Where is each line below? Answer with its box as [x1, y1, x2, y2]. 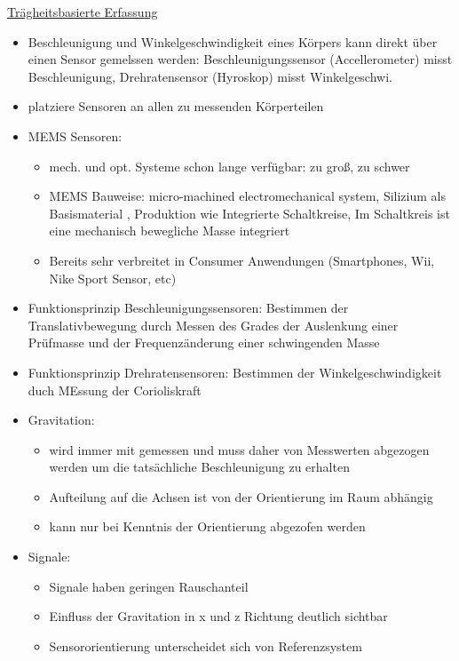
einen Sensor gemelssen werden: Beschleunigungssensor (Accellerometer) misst [28, 50, 453, 68]
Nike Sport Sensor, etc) [49, 268, 177, 287]
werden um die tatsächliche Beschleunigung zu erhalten [49, 458, 350, 476]
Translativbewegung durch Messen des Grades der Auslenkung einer [28, 315, 399, 334]
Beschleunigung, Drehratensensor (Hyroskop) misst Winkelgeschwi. [28, 67, 392, 85]
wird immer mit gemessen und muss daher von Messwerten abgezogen [49, 440, 430, 458]
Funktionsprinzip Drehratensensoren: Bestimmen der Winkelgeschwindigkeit [28, 362, 442, 381]
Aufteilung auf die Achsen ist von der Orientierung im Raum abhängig [49, 487, 433, 506]
